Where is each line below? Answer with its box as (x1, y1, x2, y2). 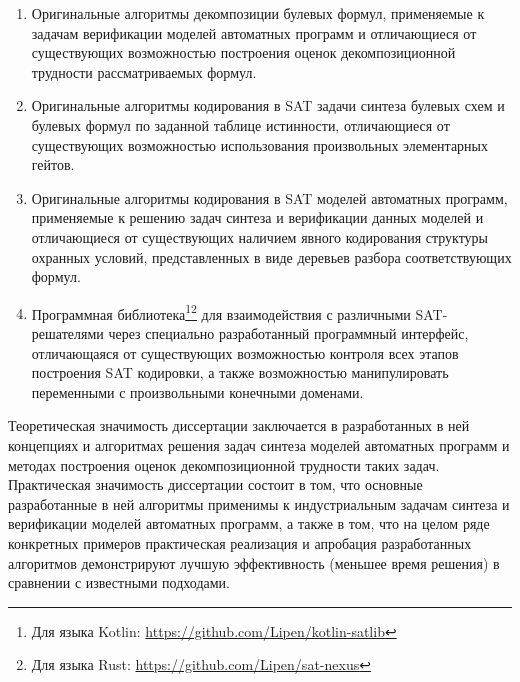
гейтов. (31, 154, 75, 175)
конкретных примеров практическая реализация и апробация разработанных (8, 532, 472, 553)
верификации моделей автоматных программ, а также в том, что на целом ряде (8, 513, 490, 534)
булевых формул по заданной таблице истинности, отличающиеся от (31, 114, 450, 135)
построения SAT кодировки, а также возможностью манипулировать (31, 362, 449, 383)
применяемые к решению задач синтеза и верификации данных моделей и (31, 207, 484, 228)
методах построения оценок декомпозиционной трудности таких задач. (8, 454, 440, 475)
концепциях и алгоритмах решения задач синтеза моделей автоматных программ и (8, 434, 510, 455)
